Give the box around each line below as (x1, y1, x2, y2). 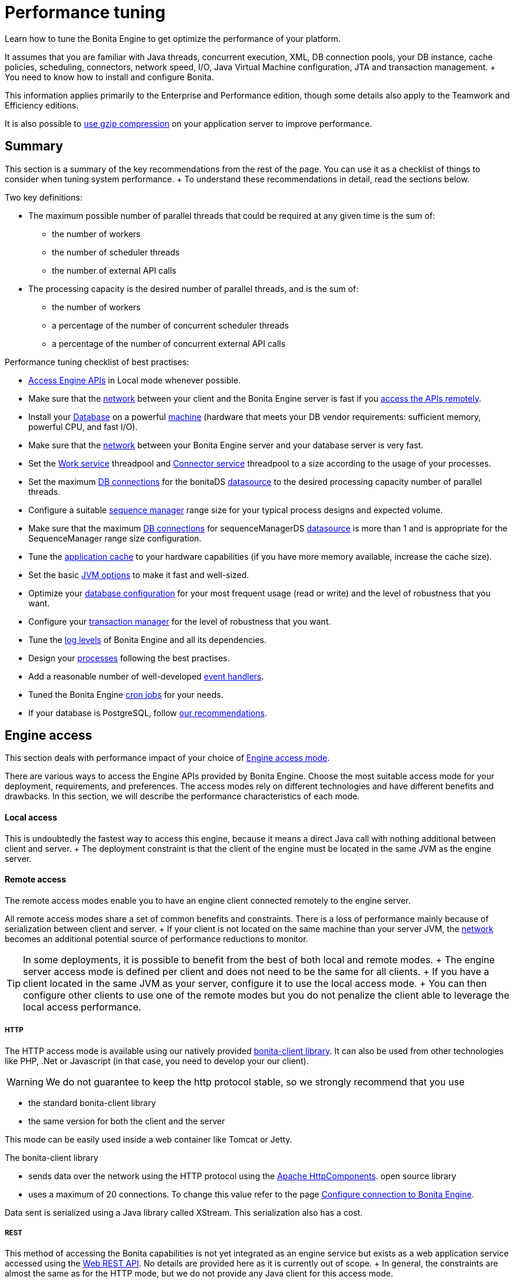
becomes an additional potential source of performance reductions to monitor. (5, 933, 308, 944)
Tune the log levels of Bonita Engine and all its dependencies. (28, 634, 267, 645)
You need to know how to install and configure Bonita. (5, 71, 214, 82)
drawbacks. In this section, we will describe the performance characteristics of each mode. (5, 791, 360, 802)
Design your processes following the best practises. (28, 652, 230, 663)
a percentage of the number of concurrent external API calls (52, 338, 286, 349)
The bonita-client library (5, 1152, 98, 1163)
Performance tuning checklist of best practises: (5, 356, 189, 367)
